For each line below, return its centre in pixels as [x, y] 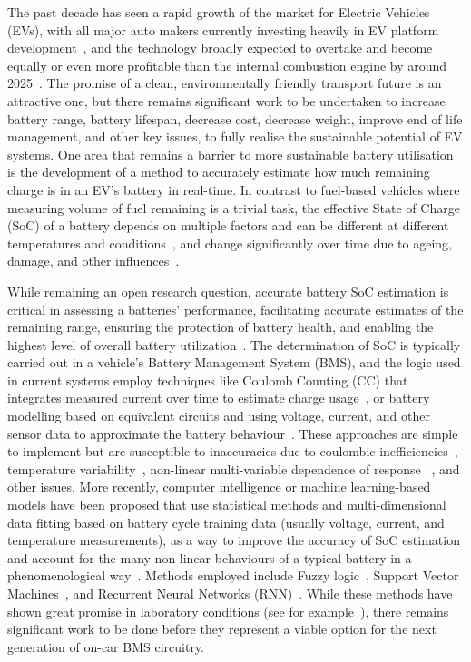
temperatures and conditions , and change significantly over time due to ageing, [230, 243]
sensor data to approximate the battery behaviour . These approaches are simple [233, 433]
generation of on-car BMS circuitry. [106, 646]
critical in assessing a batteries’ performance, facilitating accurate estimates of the [235, 309]
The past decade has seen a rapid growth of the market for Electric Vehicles [219, 12]
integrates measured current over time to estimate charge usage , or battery [219, 398]
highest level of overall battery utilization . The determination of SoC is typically [234, 344]
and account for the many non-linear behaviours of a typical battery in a [210, 557]
